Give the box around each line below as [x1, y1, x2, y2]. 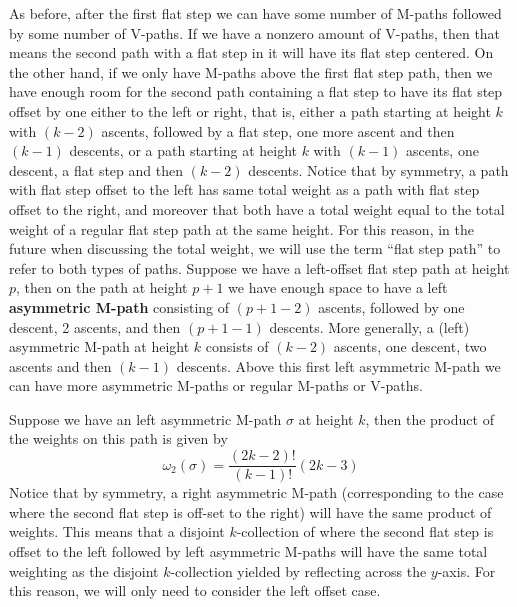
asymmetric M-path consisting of [9, 296, 230, 317]
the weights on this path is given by [9, 428, 228, 449]
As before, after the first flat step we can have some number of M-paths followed [9, 3, 502, 23]
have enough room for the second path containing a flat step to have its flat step [9, 81, 503, 102]
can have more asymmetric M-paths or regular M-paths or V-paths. [9, 375, 423, 396]
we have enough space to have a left [228, 277, 448, 298]
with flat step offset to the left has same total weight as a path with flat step [9, 179, 480, 200]
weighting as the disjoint [9, 560, 159, 581]
